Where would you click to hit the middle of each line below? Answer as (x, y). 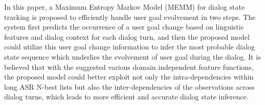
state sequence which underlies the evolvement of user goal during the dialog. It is (132, 56)
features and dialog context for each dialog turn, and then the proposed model (127, 36)
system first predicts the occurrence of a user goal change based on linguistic (124, 27)
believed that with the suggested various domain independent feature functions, (129, 67)
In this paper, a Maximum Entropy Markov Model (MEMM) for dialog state (125, 7)
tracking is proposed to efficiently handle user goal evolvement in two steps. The (130, 17)
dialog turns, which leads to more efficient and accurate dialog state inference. (126, 97)
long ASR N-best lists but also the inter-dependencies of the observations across (129, 86)
